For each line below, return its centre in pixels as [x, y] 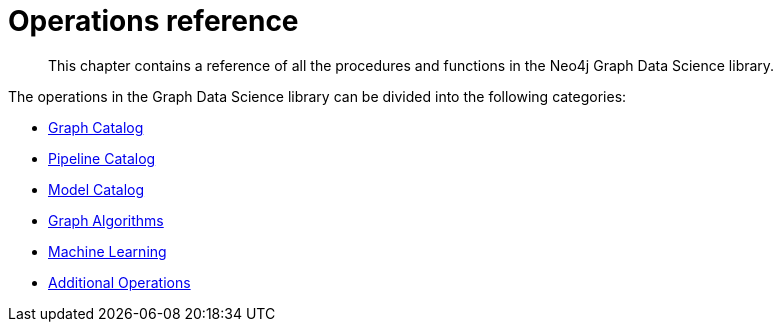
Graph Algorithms [106, 220]
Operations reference [153, 21]
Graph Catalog [96, 127]
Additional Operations [119, 282]
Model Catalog [96, 189]
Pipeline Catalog [102, 158]
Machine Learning [107, 251]
